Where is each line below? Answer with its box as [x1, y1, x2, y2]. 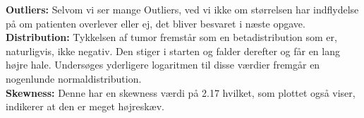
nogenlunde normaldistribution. [6, 71, 142, 85]
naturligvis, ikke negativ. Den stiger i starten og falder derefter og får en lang [6, 43, 340, 58]
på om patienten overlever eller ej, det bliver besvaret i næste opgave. [6, 16, 305, 30]
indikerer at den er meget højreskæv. [6, 99, 165, 114]
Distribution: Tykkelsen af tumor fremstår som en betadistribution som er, [6, 30, 337, 45]
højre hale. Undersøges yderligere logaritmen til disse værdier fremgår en [6, 57, 320, 72]
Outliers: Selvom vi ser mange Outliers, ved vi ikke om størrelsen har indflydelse [6, 2, 359, 16]
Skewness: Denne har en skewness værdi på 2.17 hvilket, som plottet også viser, [6, 85, 356, 100]
